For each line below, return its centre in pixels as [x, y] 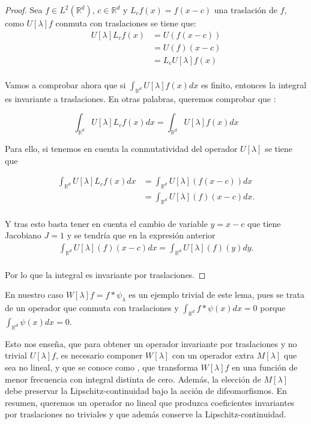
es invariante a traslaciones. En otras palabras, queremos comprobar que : [140, 98]
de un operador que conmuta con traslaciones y [92, 308]
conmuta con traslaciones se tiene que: [126, 23]
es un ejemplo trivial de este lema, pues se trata [217, 295]
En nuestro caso [34, 295]
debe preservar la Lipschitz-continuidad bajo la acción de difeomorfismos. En [146, 391]
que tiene [264, 223]
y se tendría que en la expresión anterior [141, 235]
